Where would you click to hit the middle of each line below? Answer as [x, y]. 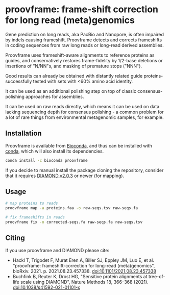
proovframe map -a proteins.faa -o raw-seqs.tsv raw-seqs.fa [72, 208]
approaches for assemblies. [55, 96]
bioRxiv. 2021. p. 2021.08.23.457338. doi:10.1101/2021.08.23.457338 [84, 271]
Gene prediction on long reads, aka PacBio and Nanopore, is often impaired [85, 34]
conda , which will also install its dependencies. [55, 151]
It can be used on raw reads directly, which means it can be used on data [82, 106]
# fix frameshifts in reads [35, 217]
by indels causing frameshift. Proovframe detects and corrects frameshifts [84, 40]
